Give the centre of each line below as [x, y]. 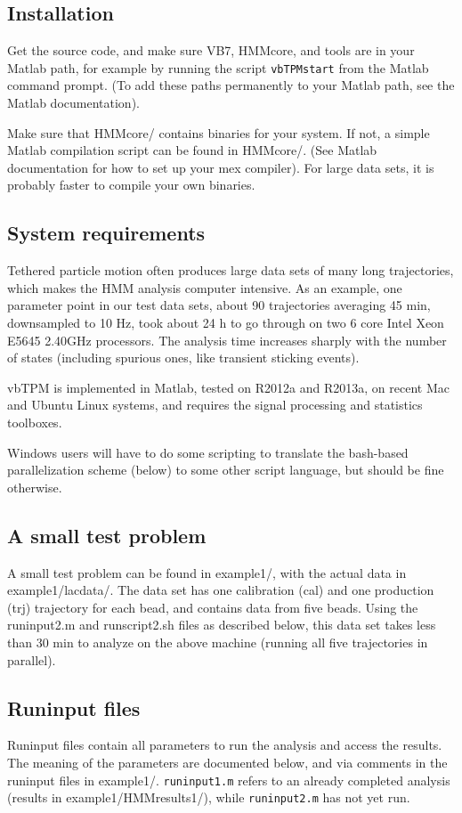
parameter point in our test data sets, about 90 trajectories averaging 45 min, [219, 305]
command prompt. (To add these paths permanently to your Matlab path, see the [231, 85]
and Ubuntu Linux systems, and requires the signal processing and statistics [215, 405]
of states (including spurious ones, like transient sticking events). [183, 358]
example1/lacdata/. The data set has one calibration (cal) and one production [221, 590]
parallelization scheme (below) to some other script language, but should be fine [226, 470]
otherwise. [35, 487]
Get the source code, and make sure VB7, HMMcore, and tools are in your [211, 50]
